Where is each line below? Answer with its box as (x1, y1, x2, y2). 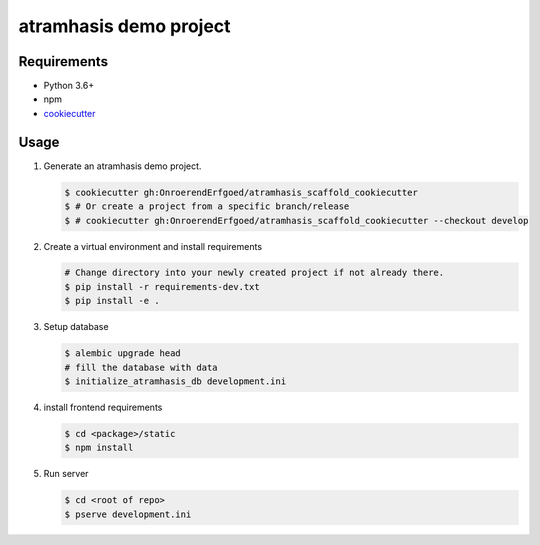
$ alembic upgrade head (64, 348, 182, 359)
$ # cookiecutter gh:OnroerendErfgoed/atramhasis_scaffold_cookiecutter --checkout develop (64, 215, 529, 226)
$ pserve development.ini (64, 508, 192, 520)
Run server (43, 468, 89, 480)
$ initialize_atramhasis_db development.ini (64, 376, 287, 387)
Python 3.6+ (43, 80, 95, 92)
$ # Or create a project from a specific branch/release (64, 201, 350, 212)
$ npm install (64, 442, 134, 454)
